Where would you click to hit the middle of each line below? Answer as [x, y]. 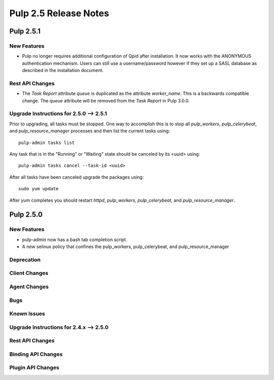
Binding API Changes [36, 354]
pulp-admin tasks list [47, 143]
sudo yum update [39, 189]
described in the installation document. [63, 71]
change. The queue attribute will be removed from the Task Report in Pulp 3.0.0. [106, 100]
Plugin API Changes [34, 368]
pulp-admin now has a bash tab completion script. [75, 239]
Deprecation [25, 260]
